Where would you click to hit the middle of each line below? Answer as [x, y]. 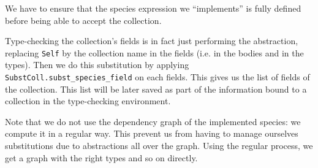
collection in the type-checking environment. [88, 101]
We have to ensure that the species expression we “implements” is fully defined [153, 8]
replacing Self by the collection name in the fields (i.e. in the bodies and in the [154, 52]
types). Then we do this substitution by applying [97, 65]
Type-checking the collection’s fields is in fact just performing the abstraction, [152, 41]
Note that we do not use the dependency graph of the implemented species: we [153, 121]
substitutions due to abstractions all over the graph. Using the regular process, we [159, 146]
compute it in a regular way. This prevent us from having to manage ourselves [152, 133]
